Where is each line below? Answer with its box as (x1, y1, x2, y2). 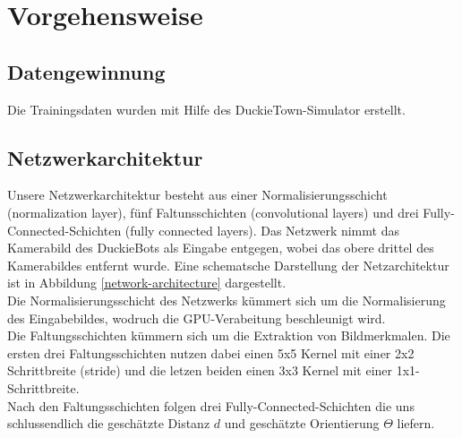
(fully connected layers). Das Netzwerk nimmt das (124, 220, 399, 239)
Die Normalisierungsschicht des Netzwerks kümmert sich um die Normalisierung (7, 290, 446, 309)
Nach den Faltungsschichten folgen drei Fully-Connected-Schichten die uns (7, 396, 415, 415)
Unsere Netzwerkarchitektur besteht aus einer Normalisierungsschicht (7, 185, 388, 204)
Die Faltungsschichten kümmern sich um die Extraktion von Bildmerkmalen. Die (7, 326, 450, 345)
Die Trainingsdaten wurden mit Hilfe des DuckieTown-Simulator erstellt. (7, 99, 406, 118)
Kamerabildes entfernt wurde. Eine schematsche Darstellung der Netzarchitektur (7, 255, 449, 274)
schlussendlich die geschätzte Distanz (7, 414, 210, 433)
